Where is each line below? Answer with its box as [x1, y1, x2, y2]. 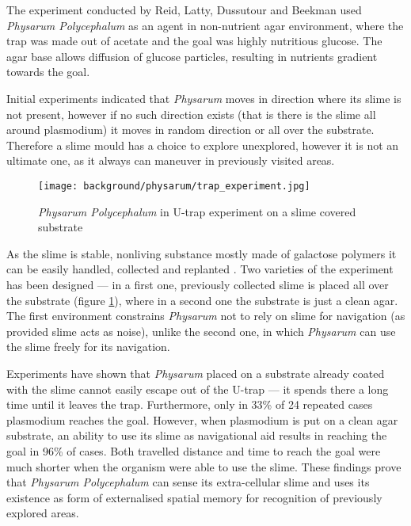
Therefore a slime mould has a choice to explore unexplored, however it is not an [6, 136, 399, 153]
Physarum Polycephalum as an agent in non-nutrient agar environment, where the [6, 17, 404, 33]
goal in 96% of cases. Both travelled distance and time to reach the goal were [6, 442, 381, 459]
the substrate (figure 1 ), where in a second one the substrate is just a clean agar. [6, 292, 398, 308]
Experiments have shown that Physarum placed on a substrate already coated [6, 364, 385, 381]
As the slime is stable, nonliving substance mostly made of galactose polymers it [6, 245, 397, 261]
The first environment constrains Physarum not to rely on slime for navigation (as [6, 307, 405, 324]
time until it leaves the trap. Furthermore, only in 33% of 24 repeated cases [6, 396, 373, 413]
